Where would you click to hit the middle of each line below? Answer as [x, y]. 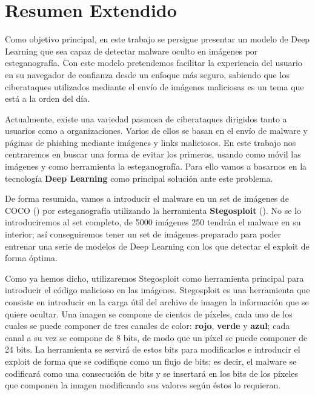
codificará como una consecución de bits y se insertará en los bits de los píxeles [152, 373]
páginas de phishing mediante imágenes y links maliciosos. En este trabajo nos [151, 142]
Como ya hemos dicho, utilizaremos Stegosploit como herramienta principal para [154, 278]
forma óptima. [31, 258]
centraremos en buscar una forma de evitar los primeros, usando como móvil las [153, 154]
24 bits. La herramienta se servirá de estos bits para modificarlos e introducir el [153, 349]
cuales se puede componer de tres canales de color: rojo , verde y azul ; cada [148, 326]
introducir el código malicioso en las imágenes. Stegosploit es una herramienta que [157, 290]
